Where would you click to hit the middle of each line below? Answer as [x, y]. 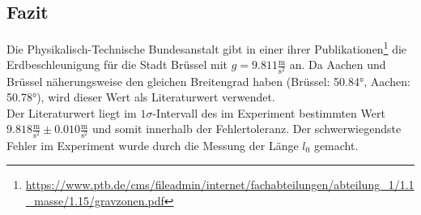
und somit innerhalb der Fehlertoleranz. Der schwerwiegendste [247, 129]
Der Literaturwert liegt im [72, 112]
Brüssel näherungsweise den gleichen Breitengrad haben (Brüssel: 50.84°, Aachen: [208, 81]
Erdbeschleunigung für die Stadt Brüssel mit [117, 64]
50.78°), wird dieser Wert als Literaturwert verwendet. [141, 97]
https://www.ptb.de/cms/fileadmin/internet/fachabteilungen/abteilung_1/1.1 [220, 185]
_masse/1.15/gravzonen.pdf [95, 200]
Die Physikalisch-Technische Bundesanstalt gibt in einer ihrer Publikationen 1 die [207, 47]
